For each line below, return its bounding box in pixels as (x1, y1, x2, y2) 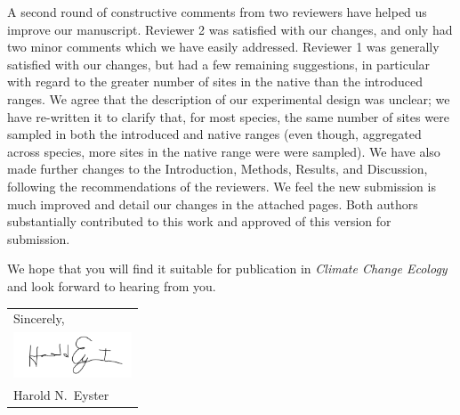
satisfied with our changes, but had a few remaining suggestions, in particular (7, 54, 431, 73)
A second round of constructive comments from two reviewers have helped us (7, 3, 427, 20)
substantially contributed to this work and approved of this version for (7, 212, 391, 231)
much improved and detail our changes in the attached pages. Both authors (7, 194, 418, 213)
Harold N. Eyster (13, 385, 109, 403)
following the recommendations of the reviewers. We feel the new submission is (7, 176, 436, 195)
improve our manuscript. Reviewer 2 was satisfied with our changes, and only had (7, 20, 453, 38)
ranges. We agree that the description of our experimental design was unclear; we (7, 89, 450, 108)
